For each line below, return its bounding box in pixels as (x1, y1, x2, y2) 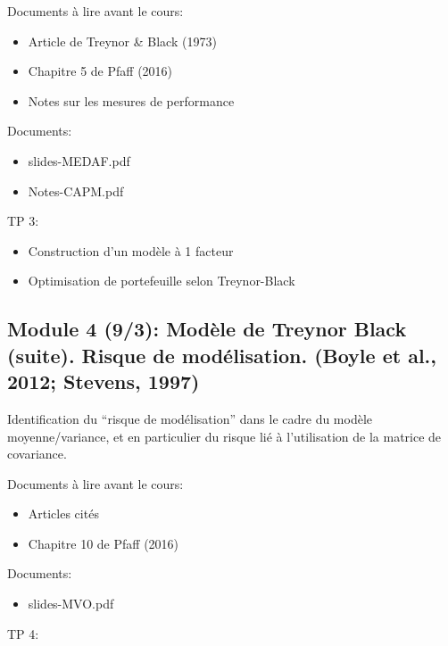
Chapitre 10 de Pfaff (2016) (28, 534, 179, 552)
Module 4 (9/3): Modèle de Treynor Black (7, 315, 407, 343)
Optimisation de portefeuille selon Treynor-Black (28, 271, 295, 290)
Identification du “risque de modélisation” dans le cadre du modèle (7, 409, 373, 427)
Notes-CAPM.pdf (28, 181, 124, 200)
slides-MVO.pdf (28, 594, 114, 613)
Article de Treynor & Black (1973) (28, 31, 217, 50)
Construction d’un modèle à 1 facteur (28, 241, 234, 260)
